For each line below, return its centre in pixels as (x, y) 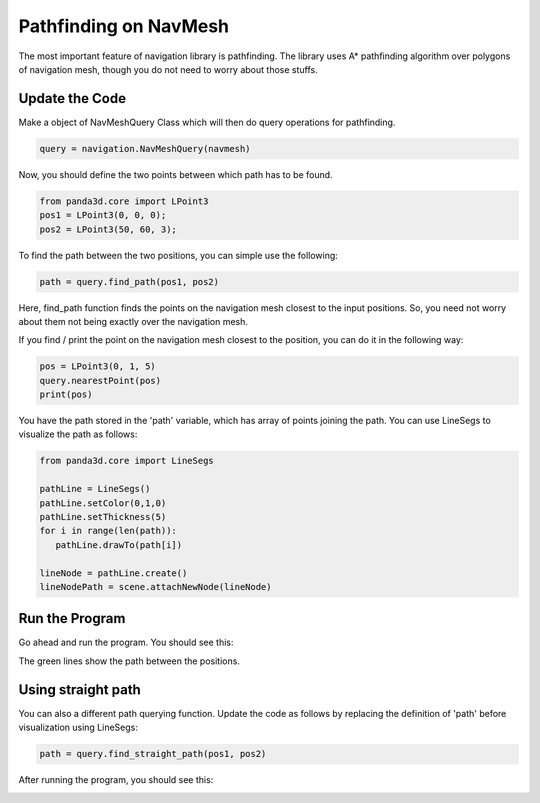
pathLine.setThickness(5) (103, 516)
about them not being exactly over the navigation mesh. (133, 321)
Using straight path (80, 689)
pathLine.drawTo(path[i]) (119, 544)
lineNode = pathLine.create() (113, 573)
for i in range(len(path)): (108, 531)
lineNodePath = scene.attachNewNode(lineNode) (155, 586)
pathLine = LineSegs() (95, 489)
